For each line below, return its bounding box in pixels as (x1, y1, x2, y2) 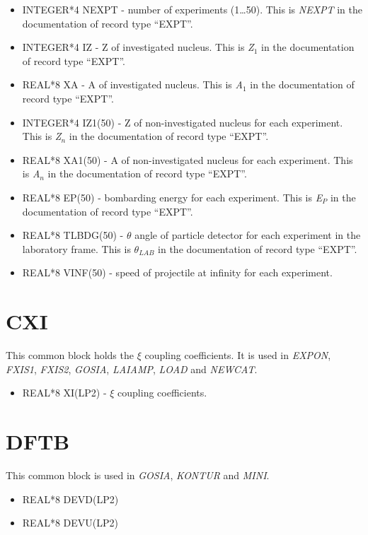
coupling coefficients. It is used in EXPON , (144, 348, 331, 363)
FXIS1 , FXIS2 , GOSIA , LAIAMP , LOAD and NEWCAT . (6, 361, 258, 376)
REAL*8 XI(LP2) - (22, 385, 107, 400)
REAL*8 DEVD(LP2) (22, 491, 119, 506)
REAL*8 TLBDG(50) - (22, 228, 124, 242)
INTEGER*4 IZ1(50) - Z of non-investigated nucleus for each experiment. (22, 114, 343, 129)
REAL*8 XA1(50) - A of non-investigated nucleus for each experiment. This (22, 152, 353, 167)
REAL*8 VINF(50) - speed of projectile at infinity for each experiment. (22, 265, 333, 280)
